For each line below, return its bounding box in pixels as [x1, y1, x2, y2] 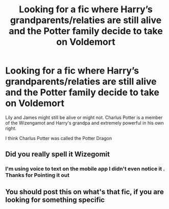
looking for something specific [5, 195, 105, 204]
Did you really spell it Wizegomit [5, 150, 110, 159]
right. [5, 125, 17, 131]
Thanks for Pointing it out [5, 172, 70, 179]
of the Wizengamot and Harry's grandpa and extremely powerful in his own [5, 120, 164, 126]
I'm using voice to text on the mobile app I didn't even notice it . [5, 165, 165, 172]
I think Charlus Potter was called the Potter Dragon [5, 135, 112, 141]
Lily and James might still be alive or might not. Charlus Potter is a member [5, 114, 163, 121]
